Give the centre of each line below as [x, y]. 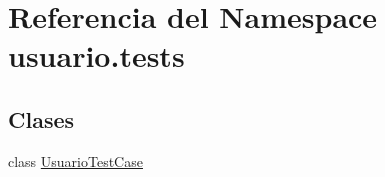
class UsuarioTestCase [75, 160]
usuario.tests [96, 55]
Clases [41, 118]
